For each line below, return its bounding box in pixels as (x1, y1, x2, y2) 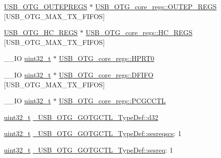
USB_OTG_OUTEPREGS (4, 1, 88, 11)
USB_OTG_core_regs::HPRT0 (59, 53, 155, 63)
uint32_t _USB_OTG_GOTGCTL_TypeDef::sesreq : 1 (4, 144, 173, 155)
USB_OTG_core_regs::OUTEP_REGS (95, 1, 217, 11)
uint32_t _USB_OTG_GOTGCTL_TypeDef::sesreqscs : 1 (4, 128, 181, 138)
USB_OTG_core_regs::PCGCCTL (59, 96, 166, 106)
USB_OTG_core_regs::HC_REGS (86, 27, 193, 38)
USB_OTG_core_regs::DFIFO (59, 69, 154, 79)
